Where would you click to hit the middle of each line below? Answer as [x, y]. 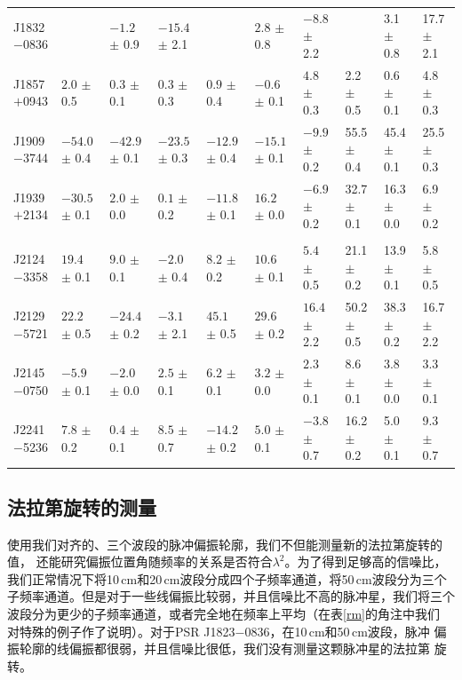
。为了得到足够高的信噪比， [366, 561]
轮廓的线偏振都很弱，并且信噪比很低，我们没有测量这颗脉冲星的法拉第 [224, 648]
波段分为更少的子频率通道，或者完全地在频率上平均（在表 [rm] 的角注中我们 [223, 614]
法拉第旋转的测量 [82, 506]
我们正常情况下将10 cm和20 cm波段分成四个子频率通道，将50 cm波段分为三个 [227, 578]
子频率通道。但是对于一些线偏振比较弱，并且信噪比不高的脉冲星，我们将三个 [231, 596]
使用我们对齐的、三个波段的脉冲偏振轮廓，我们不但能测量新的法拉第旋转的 [225, 544]
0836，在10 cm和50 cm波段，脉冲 [337, 631]
